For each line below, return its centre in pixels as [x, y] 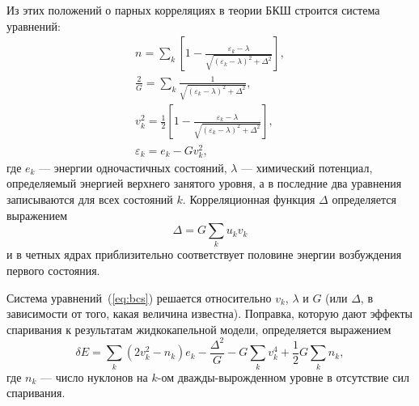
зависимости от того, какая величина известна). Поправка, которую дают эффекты [210, 313]
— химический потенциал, [307, 167]
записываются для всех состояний [90, 199]
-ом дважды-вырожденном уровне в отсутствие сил [283, 376]
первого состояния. [53, 271]
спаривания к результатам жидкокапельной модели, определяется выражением [199, 329]
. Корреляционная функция [249, 199]
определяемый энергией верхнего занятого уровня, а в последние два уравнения [204, 183]
